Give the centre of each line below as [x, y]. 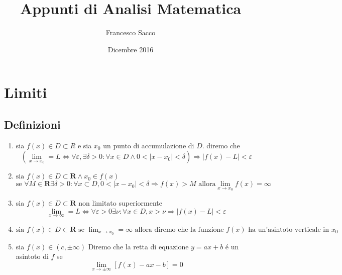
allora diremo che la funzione [179, 230]
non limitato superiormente [120, 202]
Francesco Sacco [131, 32]
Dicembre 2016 [131, 49]
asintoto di [32, 256]
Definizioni [32, 124]
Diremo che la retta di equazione [138, 246]
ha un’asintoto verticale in [289, 230]
